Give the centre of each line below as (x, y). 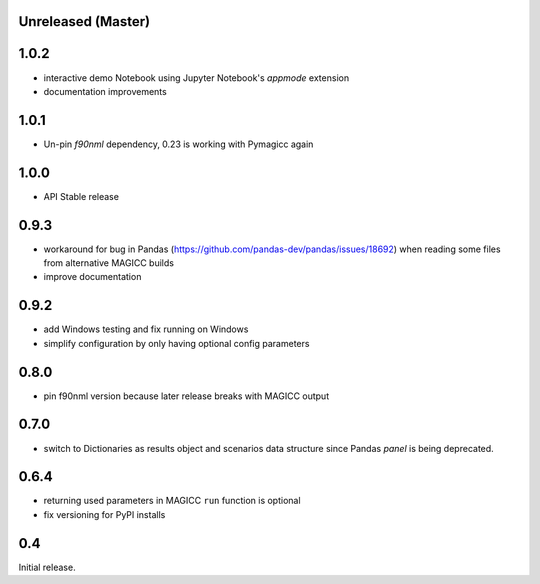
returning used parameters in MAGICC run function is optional (172, 501)
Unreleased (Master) (84, 21)
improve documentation (92, 277)
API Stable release (81, 196)
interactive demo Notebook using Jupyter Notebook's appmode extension (196, 77)
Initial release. (47, 567)
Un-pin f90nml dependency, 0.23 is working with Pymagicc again (178, 144)
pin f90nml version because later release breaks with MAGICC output (186, 396)
